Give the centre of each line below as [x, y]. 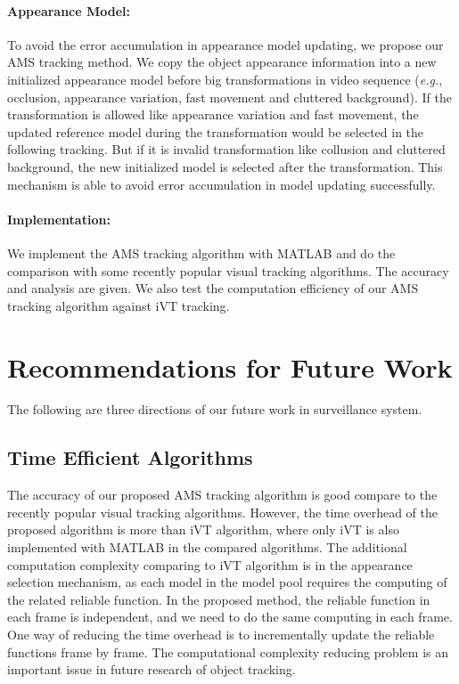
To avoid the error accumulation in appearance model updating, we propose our [225, 44]
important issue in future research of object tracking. [152, 669]
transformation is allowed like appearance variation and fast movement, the [213, 114]
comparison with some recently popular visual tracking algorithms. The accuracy [228, 270]
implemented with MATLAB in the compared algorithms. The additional [207, 547]
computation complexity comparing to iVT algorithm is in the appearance [210, 564]
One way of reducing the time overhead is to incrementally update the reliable [221, 634]
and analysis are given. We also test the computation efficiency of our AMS [213, 288]
